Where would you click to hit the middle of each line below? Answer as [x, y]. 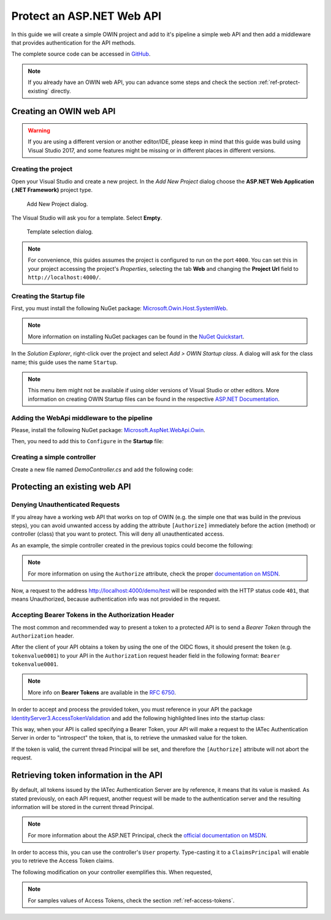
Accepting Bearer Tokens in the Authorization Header [93, 615]
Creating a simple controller [54, 457]
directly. [61, 91]
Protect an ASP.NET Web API [86, 16]
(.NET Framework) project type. [52, 190]
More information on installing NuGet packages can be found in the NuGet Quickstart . [136, 336]
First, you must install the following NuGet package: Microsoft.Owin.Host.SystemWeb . [120, 308]
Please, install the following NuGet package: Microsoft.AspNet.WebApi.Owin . [108, 430]
